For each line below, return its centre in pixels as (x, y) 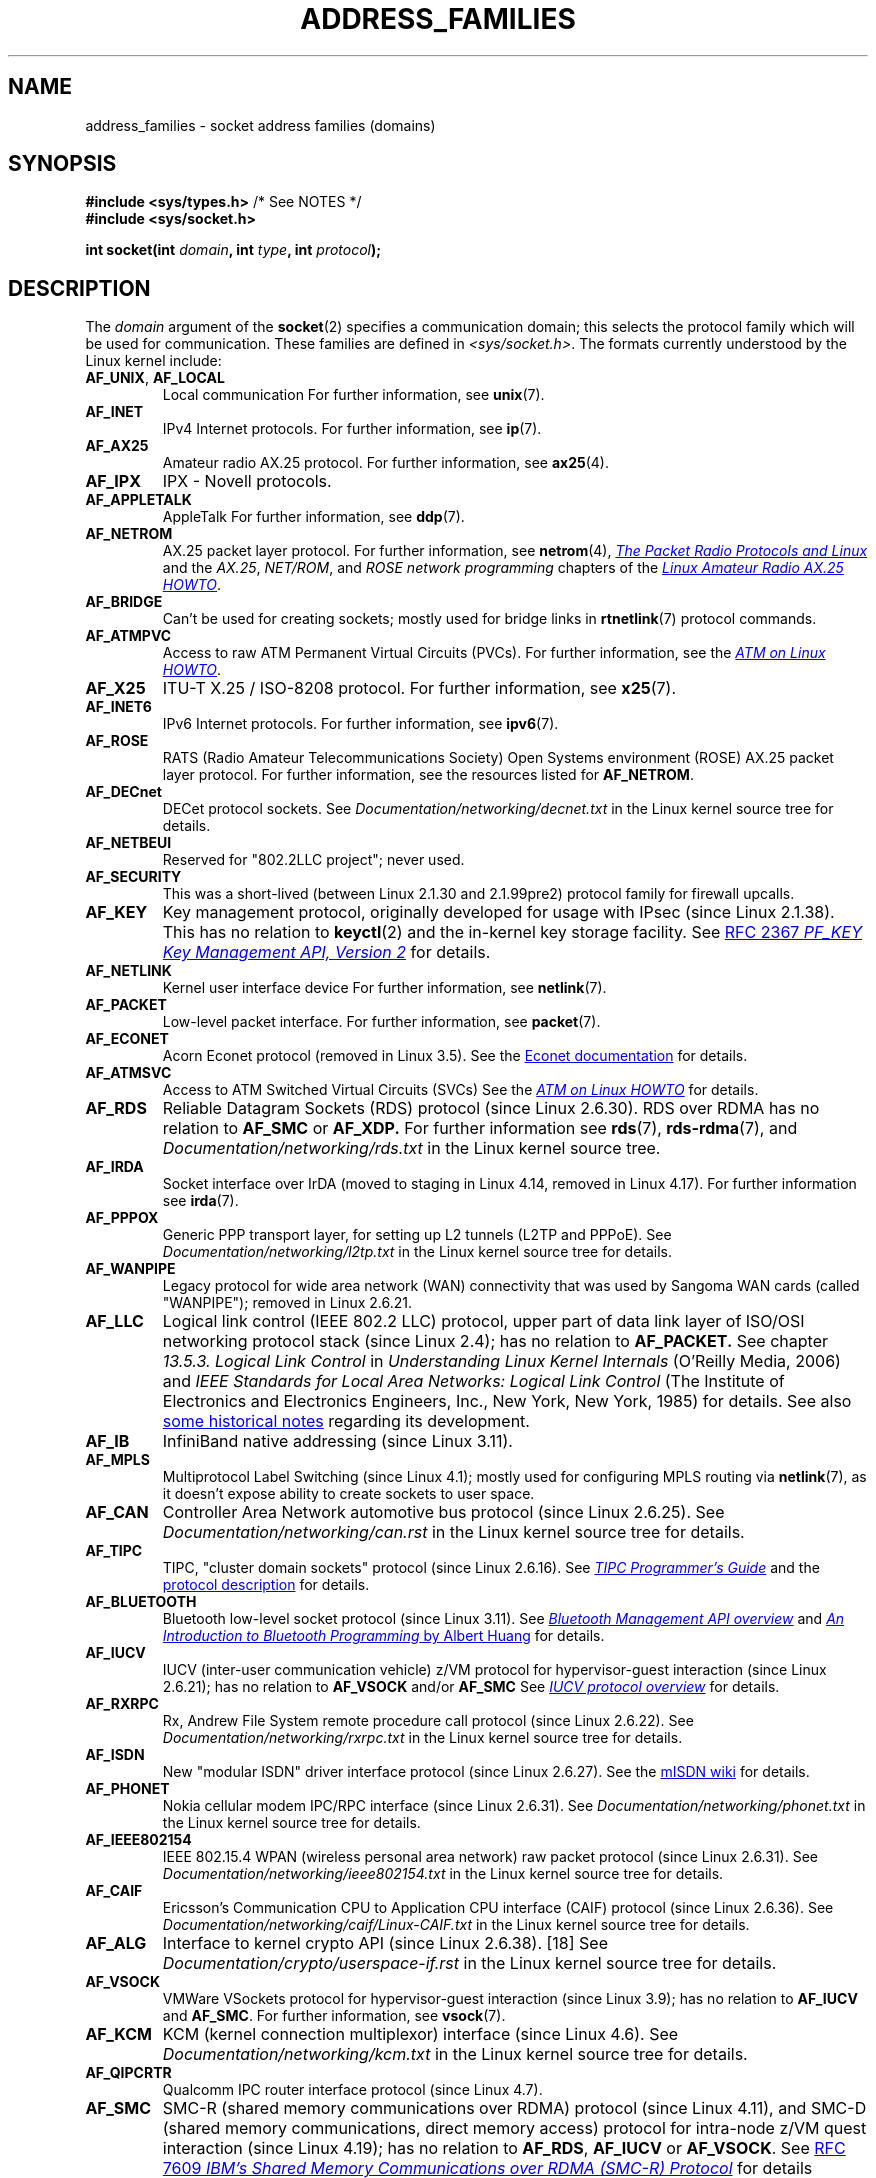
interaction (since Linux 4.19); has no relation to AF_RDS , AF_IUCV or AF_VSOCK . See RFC (504, 2148)
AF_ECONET (127, 1039)
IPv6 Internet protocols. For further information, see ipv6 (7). (360, 724)
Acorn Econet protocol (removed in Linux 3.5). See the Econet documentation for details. (455, 1056)
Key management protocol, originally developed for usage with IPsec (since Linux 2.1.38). (498, 912)
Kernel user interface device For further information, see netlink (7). (384, 988)
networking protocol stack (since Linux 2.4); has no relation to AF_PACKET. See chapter (495, 1341)
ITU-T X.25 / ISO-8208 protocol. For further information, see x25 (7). (419, 688)
